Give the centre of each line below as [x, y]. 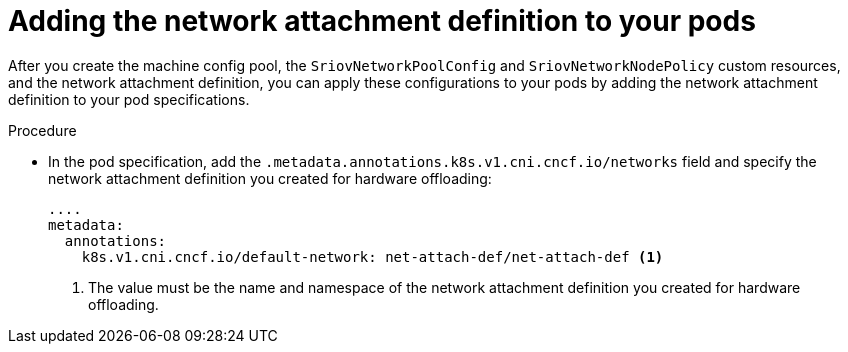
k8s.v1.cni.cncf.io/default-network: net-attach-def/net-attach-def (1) [372, 256]
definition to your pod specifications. [129, 99]
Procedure [42, 130]
